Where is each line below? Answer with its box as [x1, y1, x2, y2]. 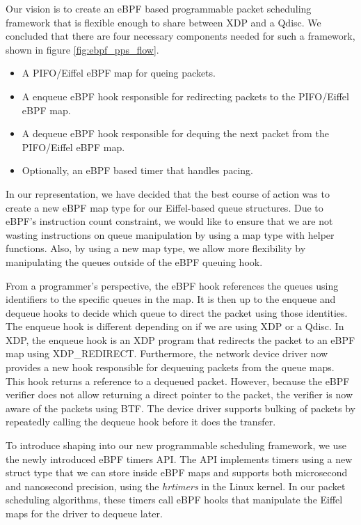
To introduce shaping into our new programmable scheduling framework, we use [6, 438, 347, 453]
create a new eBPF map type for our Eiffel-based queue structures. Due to [6, 200, 323, 214]
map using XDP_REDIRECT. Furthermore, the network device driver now [6, 346, 328, 361]
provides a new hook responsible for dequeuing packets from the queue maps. [6, 360, 335, 375]
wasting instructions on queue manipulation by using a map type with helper [6, 227, 335, 242]
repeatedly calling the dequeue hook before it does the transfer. [6, 414, 276, 429]
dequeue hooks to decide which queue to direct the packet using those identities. [6, 305, 348, 320]
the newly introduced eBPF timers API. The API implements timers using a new [6, 451, 353, 466]
